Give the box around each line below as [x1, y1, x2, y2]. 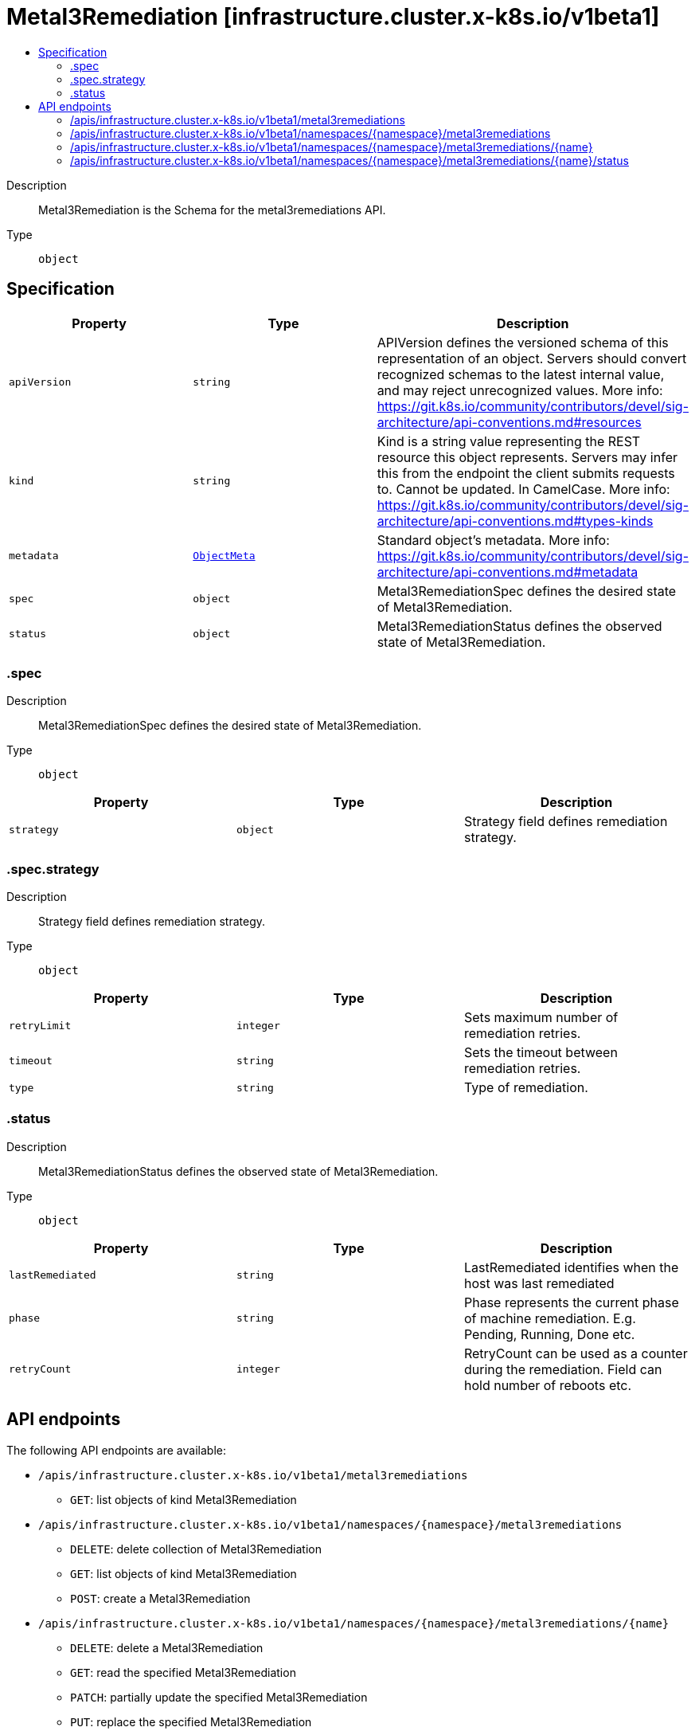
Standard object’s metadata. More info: [377, 531, 610, 548]
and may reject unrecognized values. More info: [377, 382, 663, 398]
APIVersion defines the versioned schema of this [377, 334, 669, 351]
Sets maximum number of [463, 1009, 619, 1026]
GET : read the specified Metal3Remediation [70, 1665, 296, 1679]
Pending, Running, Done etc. [463, 1326, 635, 1342]
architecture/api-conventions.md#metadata [377, 563, 638, 580]
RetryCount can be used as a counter [463, 1345, 688, 1361]
